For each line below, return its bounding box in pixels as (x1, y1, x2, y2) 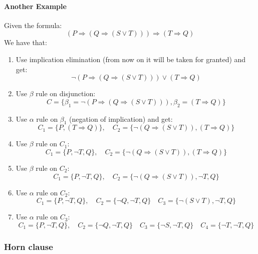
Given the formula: (4, 20, 62, 30)
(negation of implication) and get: (69, 113, 173, 124)
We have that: (4, 37, 47, 48)
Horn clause (4, 240, 53, 252)
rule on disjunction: (36, 88, 96, 99)
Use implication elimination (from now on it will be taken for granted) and (16, 54, 246, 64)
